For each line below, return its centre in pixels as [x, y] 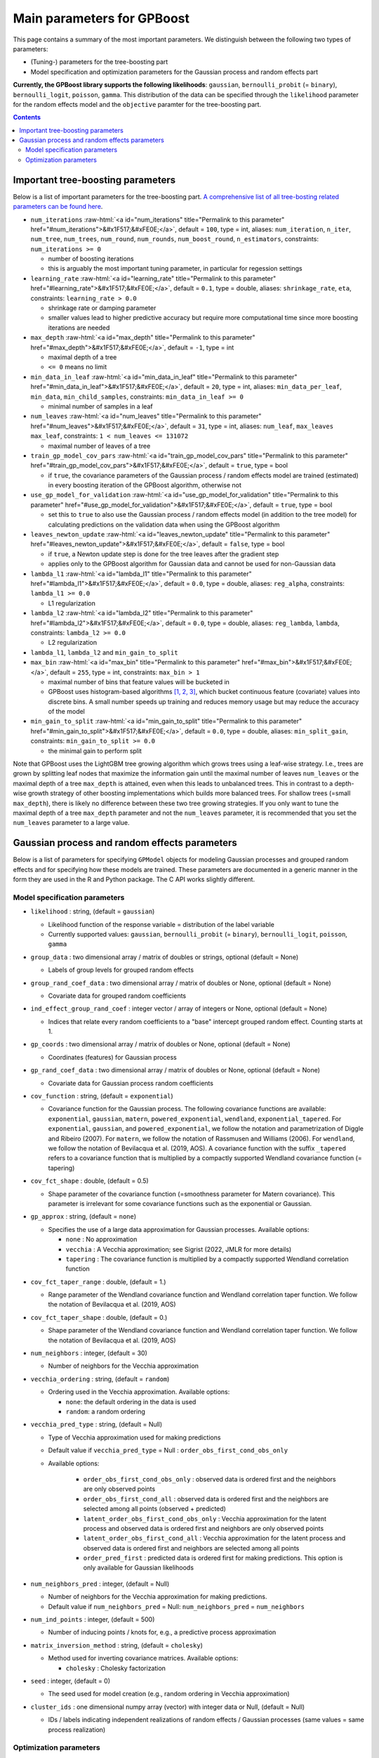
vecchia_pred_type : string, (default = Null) [97, 1425]
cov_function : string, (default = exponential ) [102, 1096]
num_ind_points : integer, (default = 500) [93, 1619]
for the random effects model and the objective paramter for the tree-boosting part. [137, 104]
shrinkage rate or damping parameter [102, 308]
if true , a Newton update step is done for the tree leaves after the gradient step [164, 554]
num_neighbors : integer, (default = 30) [89, 1353]
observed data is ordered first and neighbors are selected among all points [191, 1548]
